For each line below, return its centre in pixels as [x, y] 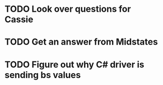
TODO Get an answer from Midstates [81, 42]
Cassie [19, 19]
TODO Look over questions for [68, 9]
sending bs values [43, 75]
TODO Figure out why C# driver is [75, 64]
